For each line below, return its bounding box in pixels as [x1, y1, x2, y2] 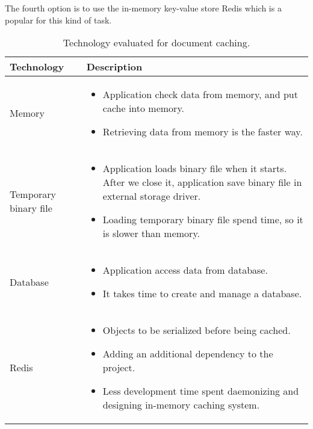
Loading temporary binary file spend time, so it [102, 212, 303, 227]
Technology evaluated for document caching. [63, 35, 250, 50]
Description [86, 60, 143, 74]
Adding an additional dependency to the [102, 347, 273, 361]
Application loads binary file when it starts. [102, 161, 287, 176]
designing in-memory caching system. [102, 398, 260, 412]
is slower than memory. [102, 226, 200, 241]
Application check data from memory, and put [102, 87, 298, 102]
